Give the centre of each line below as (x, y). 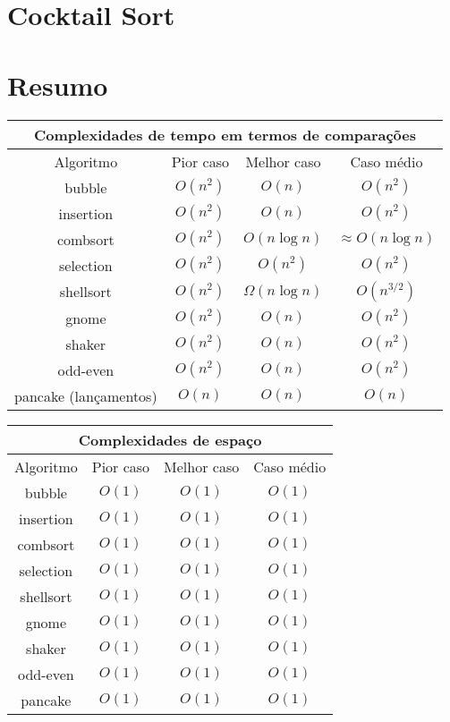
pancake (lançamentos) (86, 395)
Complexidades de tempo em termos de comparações (225, 134)
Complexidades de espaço (170, 439)
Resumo (58, 85)
